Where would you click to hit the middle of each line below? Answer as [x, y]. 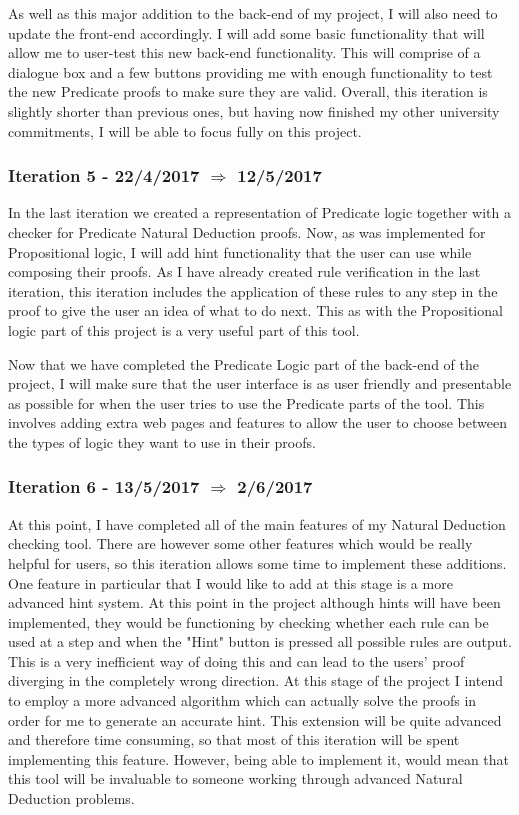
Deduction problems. [71, 798]
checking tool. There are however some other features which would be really [240, 543]
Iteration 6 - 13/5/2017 [104, 486]
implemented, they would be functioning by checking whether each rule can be [248, 621]
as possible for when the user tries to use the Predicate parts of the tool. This [246, 402]
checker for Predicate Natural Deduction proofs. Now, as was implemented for [247, 231]
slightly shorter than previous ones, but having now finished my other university [254, 110]
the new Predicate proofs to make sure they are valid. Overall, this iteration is [248, 91]
